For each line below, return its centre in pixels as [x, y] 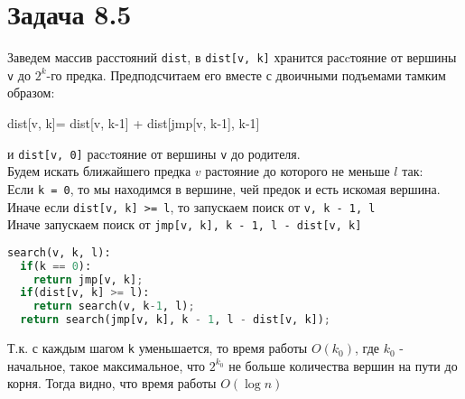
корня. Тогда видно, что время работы [112, 383]
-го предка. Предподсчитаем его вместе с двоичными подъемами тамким [246, 74]
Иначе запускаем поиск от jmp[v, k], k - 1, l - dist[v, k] [185, 224]
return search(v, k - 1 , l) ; [114, 306]
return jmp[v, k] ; [88, 279]
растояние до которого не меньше [298, 171]
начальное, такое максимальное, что [106, 365]
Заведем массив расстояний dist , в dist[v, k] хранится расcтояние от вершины [232, 57]
